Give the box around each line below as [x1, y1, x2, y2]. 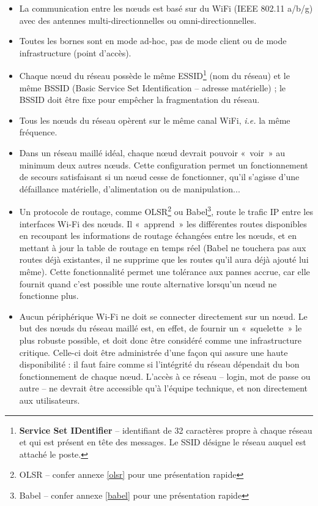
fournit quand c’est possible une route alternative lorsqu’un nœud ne [19, 277, 277, 290]
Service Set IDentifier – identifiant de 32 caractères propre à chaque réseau [19, 423, 312, 436]
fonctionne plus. [19, 289, 79, 302]
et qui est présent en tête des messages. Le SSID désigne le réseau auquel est [19, 436, 306, 448]
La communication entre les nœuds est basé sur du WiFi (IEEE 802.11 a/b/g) [19, 2, 313, 14]
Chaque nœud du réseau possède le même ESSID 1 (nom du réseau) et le [19, 67, 290, 82]
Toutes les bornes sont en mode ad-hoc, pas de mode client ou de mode [19, 34, 287, 47]
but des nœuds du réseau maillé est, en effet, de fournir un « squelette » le [19, 322, 302, 334]
